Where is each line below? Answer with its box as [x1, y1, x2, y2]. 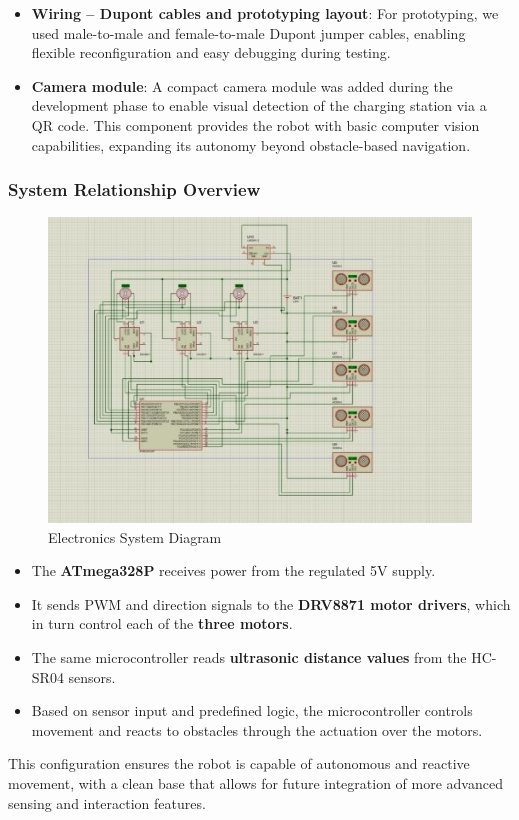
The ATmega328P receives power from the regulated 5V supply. [31, 560, 436, 581]
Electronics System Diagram [48, 526, 222, 547]
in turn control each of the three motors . [31, 613, 293, 634]
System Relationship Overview [8, 177, 261, 202]
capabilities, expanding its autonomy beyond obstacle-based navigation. [31, 134, 471, 155]
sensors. [68, 666, 116, 687]
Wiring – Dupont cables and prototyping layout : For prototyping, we [31, 3, 499, 23]
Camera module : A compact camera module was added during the [31, 75, 453, 96]
